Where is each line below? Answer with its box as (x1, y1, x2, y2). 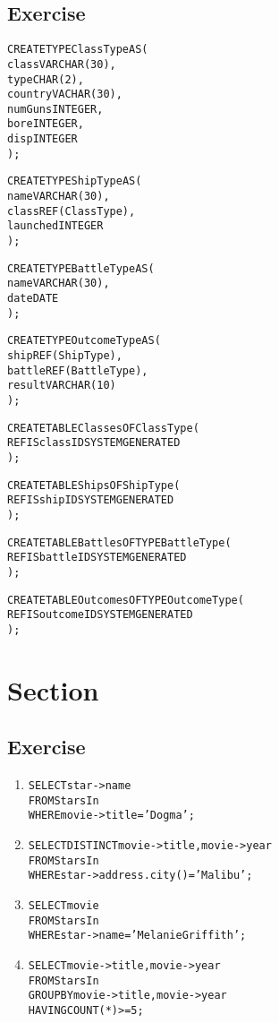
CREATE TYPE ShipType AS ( (7, 175, 142, 188)
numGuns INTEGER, (7, 102, 104, 116)
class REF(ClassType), (7, 204, 136, 218)
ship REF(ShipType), (7, 349, 123, 363)
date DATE (7, 292, 59, 305)
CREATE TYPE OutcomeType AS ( (7, 334, 161, 348)
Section (7, 671, 99, 708)
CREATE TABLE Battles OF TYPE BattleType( (7, 536, 232, 549)
